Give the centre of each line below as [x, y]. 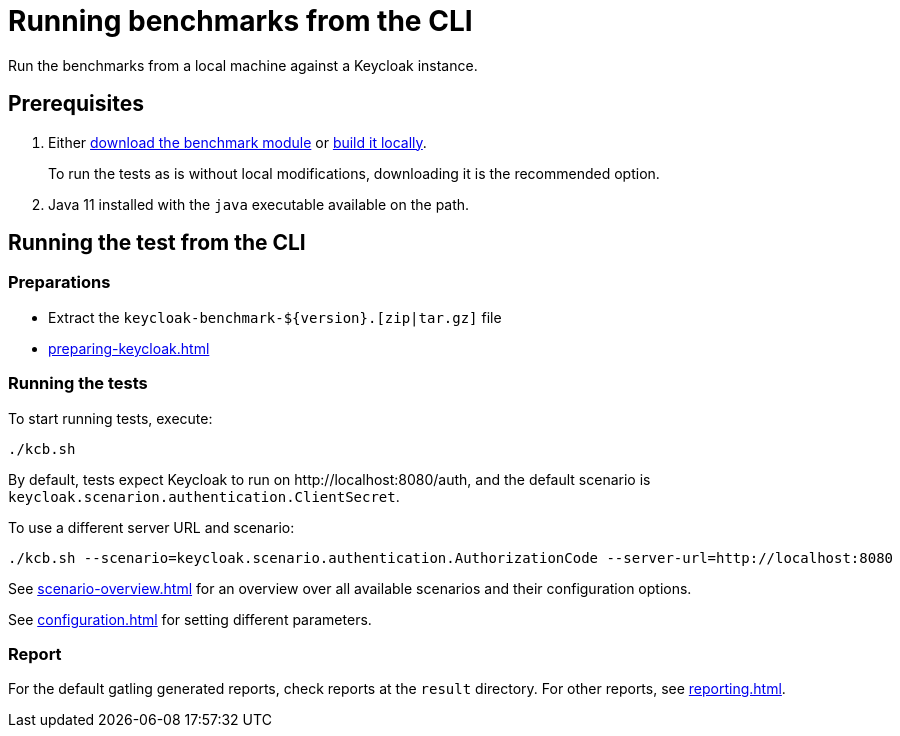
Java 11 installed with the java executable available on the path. [259, 204]
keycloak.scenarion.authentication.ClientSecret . [204, 496]
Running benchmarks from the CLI [240, 21]
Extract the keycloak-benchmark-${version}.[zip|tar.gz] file [275, 317]
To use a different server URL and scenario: [151, 527]
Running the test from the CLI [157, 243]
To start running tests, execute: [110, 418]
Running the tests [78, 383]
